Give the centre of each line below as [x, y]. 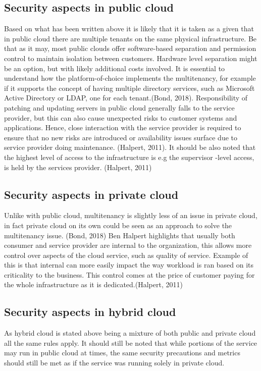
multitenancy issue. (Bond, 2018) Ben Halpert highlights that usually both [120, 235]
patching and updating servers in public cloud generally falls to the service [119, 107]
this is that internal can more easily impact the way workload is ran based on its [129, 265]
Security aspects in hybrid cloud [90, 312]
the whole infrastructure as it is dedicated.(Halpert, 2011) [93, 284]
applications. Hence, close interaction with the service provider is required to [123, 127]
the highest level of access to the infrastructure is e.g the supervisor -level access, [129, 157]
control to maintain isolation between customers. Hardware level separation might [131, 58]
